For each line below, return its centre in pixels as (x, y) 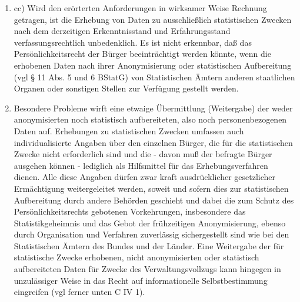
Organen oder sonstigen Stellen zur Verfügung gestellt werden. (126, 88)
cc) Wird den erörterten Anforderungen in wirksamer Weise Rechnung (140, 8)
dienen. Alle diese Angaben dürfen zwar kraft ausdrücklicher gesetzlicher (144, 177)
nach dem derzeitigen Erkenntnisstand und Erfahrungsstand (122, 31)
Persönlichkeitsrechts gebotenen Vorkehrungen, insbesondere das (130, 211)
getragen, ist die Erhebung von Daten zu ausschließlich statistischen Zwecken (153, 19)
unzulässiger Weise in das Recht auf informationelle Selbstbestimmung (141, 280)
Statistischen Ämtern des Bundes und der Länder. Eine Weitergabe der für (149, 245)
